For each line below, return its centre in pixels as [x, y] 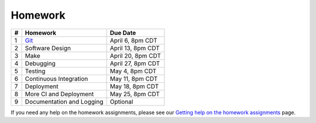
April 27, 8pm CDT [135, 63]
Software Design [48, 48]
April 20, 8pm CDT [135, 55]
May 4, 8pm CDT [133, 71]
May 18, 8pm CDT [134, 86]
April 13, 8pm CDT [135, 48]
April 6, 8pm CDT [133, 40]
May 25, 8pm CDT [135, 94]
